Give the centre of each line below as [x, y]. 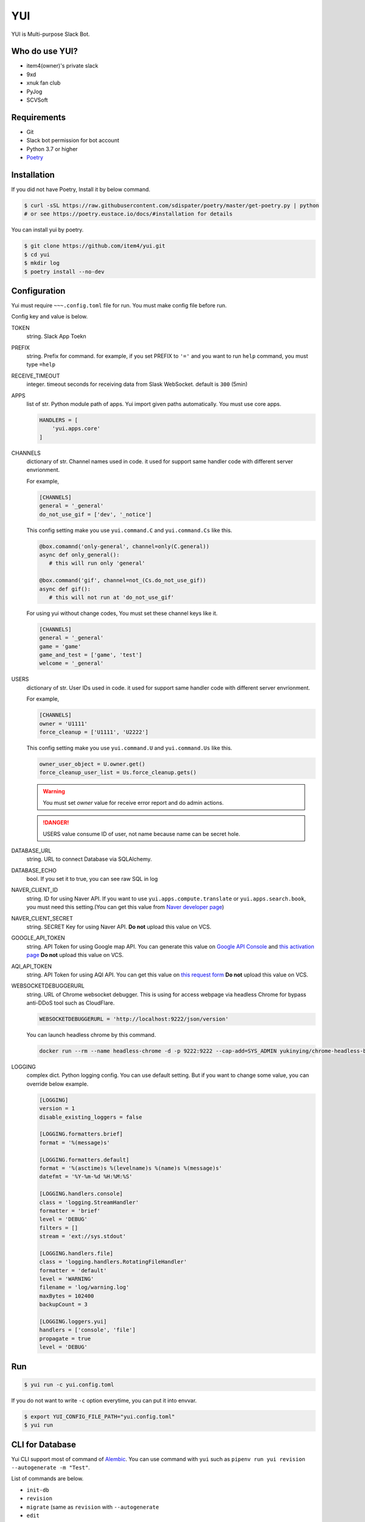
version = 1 [57, 1109]
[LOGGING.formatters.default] [84, 1159]
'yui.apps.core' [76, 429]
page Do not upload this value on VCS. [75, 955]
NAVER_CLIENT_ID [34, 890]
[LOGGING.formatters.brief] [81, 1134]
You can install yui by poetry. [47, 230]
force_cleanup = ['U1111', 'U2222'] [94, 732]
